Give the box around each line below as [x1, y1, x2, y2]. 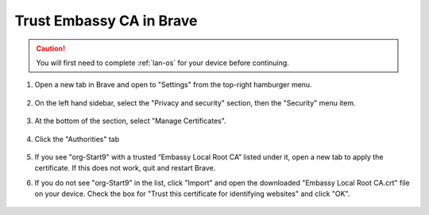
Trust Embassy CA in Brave [14, 12, 198, 29]
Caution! [36, 44, 66, 53]
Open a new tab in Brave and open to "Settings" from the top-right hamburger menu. [34, 80, 313, 90]
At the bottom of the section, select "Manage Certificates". [34, 116, 226, 126]
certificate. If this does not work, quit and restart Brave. [34, 163, 216, 173]
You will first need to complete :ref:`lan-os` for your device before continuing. [36, 58, 289, 67]
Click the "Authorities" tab [34, 134, 120, 144]
